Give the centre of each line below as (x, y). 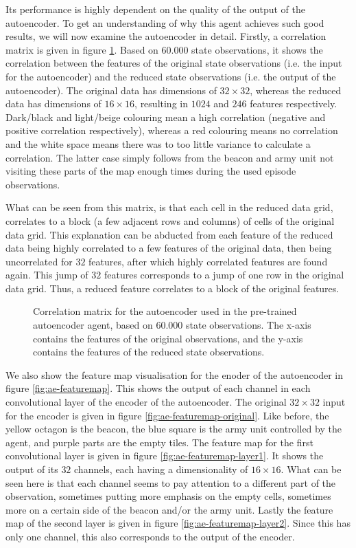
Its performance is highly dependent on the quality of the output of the (155, 9)
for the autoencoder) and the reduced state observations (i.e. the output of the (171, 76)
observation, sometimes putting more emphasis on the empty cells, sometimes (168, 496)
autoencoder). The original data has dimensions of (111, 90)
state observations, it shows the (257, 49)
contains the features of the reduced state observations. (149, 352)
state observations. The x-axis (248, 325)
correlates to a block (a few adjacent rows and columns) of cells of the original (170, 220)
